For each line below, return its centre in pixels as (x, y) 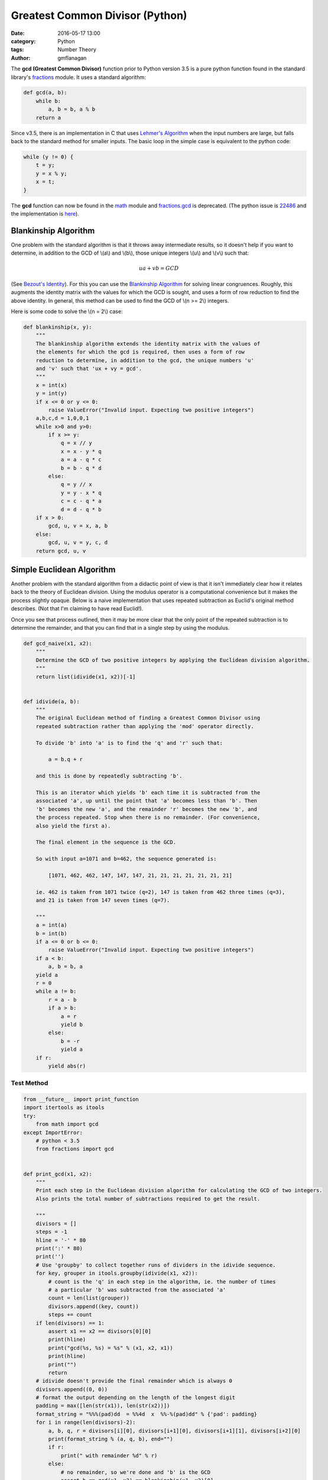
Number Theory (77, 50)
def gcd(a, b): (45, 93)
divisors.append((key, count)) (93, 1306)
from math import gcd (67, 1124)
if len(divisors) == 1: (70, 1323)
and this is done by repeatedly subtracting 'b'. (109, 776)
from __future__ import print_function (81, 1099)
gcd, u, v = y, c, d (78, 543)
